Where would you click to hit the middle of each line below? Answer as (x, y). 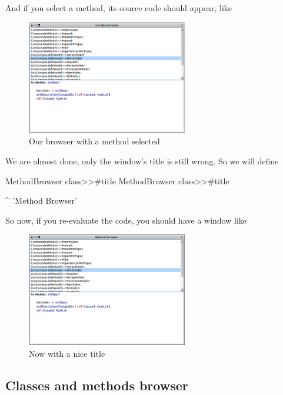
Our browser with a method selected (94, 141)
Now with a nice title (67, 353)
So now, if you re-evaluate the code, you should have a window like (126, 220)
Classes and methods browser (97, 385)
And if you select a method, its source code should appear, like (119, 8)
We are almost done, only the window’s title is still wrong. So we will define (142, 161)
